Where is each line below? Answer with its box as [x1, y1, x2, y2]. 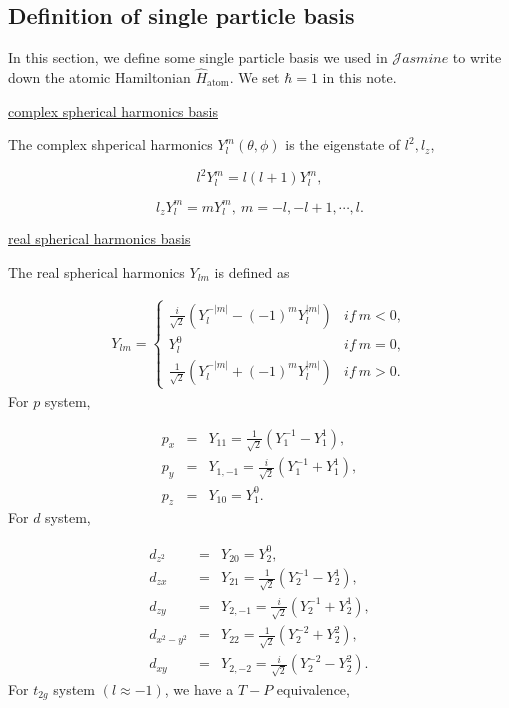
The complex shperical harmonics [8, 134, 213, 155]
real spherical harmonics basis [8, 228, 191, 249]
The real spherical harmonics [8, 261, 185, 282]
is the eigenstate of [285, 134, 401, 155]
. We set [229, 67, 280, 88]
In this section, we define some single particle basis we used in [8, 47, 388, 68]
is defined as [214, 261, 290, 282]
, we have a [164, 678, 234, 699]
